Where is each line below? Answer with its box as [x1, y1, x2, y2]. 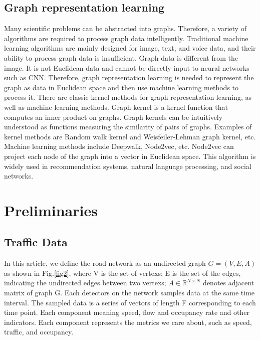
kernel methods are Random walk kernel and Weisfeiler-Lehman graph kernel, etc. [4, 131, 256, 141]
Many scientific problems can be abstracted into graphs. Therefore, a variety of [4, 23, 246, 34]
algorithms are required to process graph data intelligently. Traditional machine [4, 33, 248, 43]
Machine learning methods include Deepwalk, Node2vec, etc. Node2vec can [4, 141, 234, 151]
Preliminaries [4, 200, 98, 220]
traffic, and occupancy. [4, 326, 74, 337]
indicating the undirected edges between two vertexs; [4, 277, 166, 288]
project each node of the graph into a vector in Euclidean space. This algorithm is [4, 150, 256, 161]
